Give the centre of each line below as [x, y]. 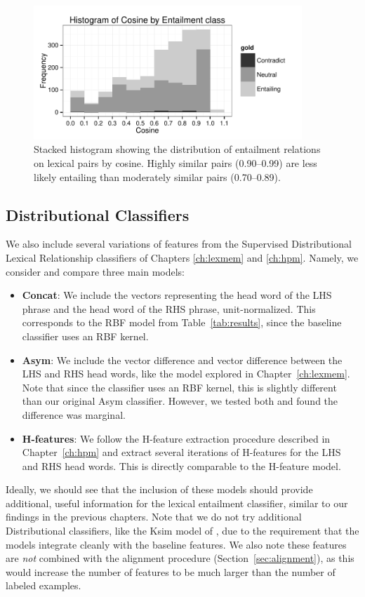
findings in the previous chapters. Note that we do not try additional [154, 517]
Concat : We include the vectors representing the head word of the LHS [177, 295]
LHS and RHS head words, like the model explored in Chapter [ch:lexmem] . [186, 374]
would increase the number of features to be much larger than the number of [171, 571]
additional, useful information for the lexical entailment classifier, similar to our [177, 503]
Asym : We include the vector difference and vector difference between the [182, 360]
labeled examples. [44, 585]
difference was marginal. [74, 414]
